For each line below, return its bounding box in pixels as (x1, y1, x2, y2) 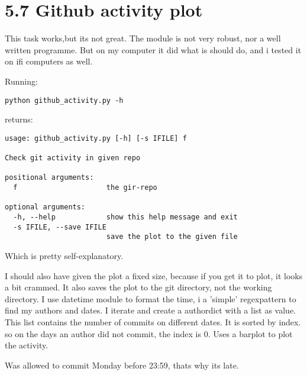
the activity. (5, 339, 49, 351)
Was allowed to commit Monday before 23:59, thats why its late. (5, 358, 239, 371)
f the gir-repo (13, 183, 157, 192)
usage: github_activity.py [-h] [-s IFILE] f (5, 134, 187, 143)
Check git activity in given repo (5, 154, 141, 163)
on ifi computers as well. (5, 55, 93, 67)
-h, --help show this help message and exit (13, 213, 238, 221)
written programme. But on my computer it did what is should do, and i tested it (5, 43, 302, 56)
